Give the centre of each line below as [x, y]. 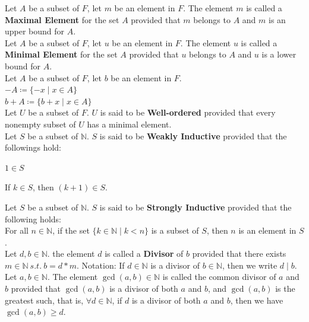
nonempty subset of [40, 124]
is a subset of [175, 230]
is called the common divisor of [219, 277]
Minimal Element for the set [61, 54]
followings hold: [33, 147]
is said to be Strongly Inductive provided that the [196, 207]
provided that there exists [239, 254]
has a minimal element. [129, 124]
